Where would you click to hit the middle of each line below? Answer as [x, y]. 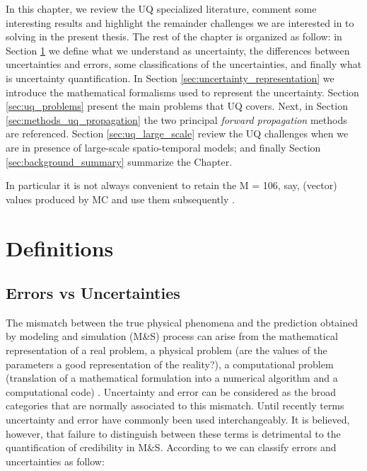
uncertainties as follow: [55, 461]
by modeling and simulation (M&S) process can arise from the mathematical [172, 336]
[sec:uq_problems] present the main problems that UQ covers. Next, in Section [177, 106]
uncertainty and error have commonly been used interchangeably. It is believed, [178, 420]
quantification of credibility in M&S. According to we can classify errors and [171, 447]
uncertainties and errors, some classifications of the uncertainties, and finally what [184, 64]
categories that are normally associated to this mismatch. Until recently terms [175, 405]
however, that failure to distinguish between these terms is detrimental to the [173, 433]
